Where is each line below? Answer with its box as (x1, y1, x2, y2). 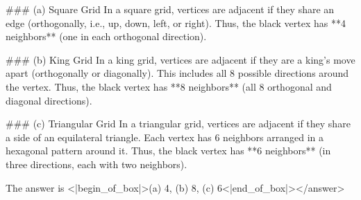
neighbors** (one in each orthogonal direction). (6, 29, 207, 44)
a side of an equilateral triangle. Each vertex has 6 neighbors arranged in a (6, 129, 324, 144)
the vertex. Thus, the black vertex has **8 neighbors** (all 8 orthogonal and (6, 79, 332, 93)
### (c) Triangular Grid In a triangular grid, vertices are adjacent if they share (6, 116, 351, 131)
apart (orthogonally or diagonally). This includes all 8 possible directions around (6, 66, 349, 80)
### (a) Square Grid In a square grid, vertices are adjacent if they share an (6, 2, 335, 16)
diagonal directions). (6, 93, 92, 107)
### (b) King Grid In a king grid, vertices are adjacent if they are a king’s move (6, 52, 355, 66)
